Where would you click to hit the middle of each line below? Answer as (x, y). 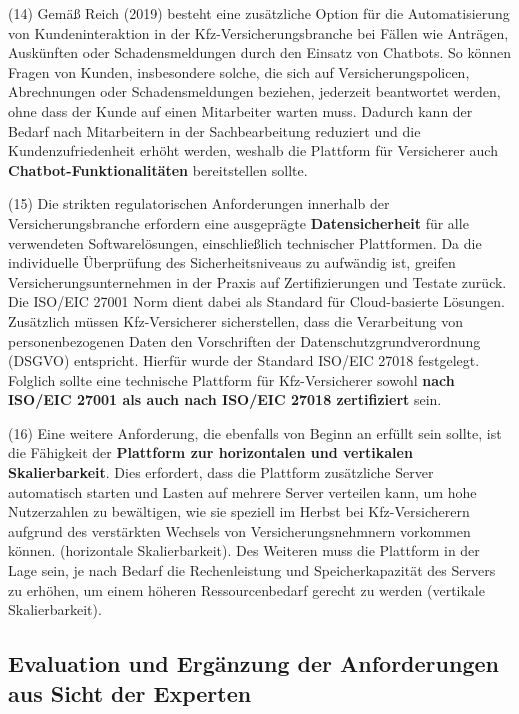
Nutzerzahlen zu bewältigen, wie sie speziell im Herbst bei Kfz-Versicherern (239, 511)
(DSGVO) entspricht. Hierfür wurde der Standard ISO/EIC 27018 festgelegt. (244, 360)
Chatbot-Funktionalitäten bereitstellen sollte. (158, 169)
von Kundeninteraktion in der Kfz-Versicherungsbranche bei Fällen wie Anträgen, (258, 32)
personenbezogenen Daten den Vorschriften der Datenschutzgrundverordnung (244, 340)
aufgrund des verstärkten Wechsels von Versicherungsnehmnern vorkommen (239, 530)
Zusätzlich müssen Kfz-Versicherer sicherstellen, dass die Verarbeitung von (236, 320)
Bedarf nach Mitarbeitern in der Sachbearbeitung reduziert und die (214, 130)
